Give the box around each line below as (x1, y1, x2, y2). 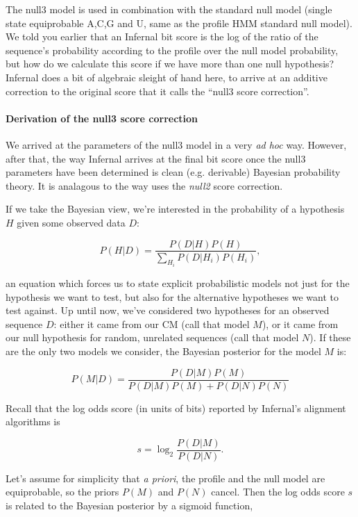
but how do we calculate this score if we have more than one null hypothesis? (6, 56, 334, 71)
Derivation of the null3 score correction (6, 110, 198, 125)
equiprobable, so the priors (6, 484, 119, 499)
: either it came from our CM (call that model (53, 316, 250, 331)
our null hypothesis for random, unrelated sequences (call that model (6, 330, 299, 345)
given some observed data (17, 215, 126, 229)
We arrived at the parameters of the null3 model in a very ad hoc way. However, (6, 137, 347, 151)
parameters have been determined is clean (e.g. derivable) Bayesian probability (6, 165, 341, 179)
